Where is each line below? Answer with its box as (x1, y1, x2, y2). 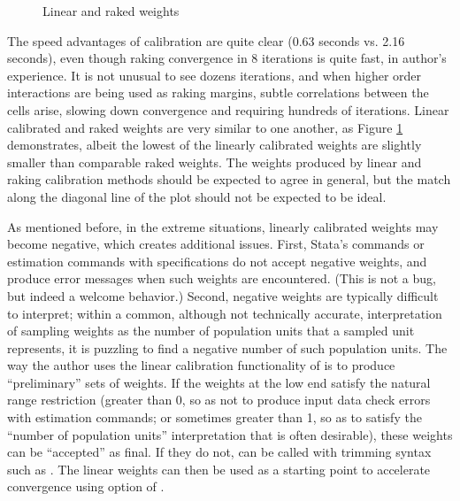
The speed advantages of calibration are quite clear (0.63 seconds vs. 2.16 (7, 31, 405, 50)
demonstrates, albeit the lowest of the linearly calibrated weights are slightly (7, 135, 422, 154)
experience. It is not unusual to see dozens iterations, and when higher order (7, 66, 422, 84)
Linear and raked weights (42, 2, 180, 19)
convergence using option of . (7, 477, 165, 496)
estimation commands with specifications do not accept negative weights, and (7, 251, 427, 270)
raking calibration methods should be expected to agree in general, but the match (7, 170, 451, 189)
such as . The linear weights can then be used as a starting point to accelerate (7, 459, 431, 478)
